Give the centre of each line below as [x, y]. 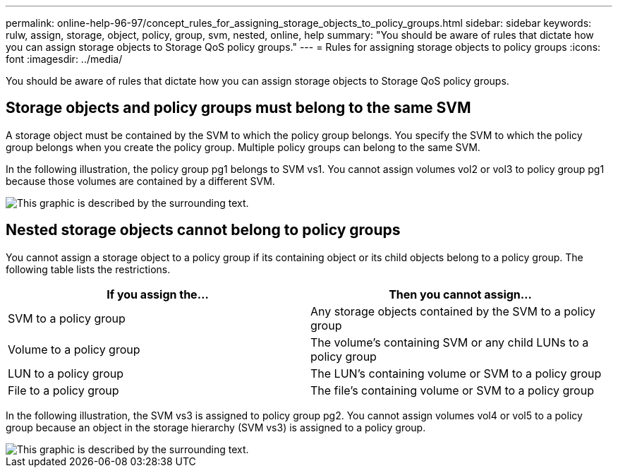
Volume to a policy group [74, 349]
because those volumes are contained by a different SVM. [140, 181]
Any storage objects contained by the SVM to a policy [453, 311]
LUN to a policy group [66, 373]
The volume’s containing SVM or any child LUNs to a [450, 342]
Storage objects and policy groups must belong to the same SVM [238, 108]
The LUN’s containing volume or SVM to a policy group [456, 373]
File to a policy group [63, 390]
